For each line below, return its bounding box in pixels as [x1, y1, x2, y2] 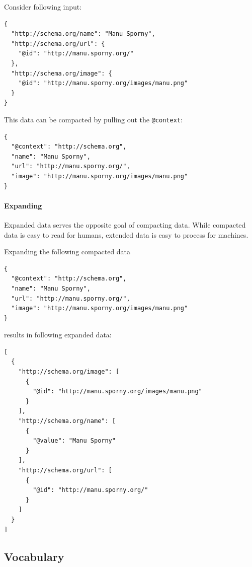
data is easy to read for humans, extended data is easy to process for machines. [4, 229, 248, 240]
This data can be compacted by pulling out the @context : [4, 114, 183, 124]
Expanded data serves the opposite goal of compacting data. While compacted [4, 219, 246, 230]
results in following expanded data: [4, 329, 112, 340]
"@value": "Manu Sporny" [33, 437, 116, 445]
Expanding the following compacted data [4, 246, 131, 257]
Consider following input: [4, 2, 82, 12]
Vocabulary [4, 548, 64, 564]
